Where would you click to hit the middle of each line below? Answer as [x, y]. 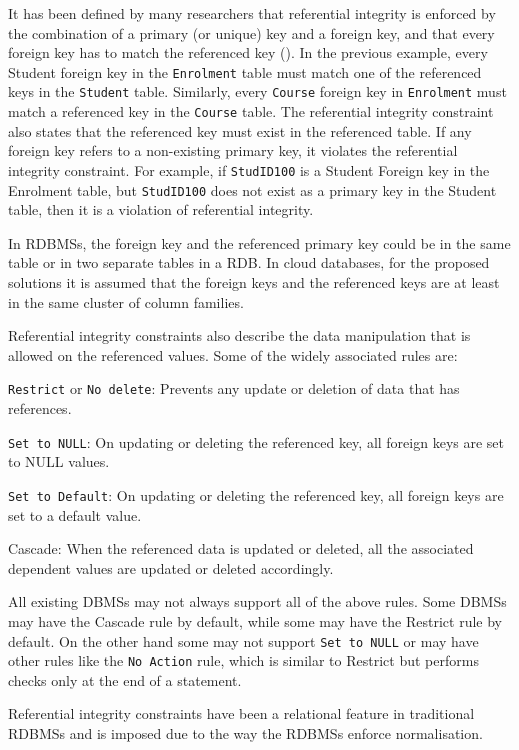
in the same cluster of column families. [126, 301]
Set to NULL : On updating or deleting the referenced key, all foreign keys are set [256, 441]
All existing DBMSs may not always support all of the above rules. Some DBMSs [257, 601]
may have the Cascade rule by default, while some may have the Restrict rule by [255, 620]
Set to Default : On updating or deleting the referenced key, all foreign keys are [256, 494]
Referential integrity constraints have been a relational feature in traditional [241, 713]
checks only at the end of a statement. [125, 679]
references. [40, 408]
